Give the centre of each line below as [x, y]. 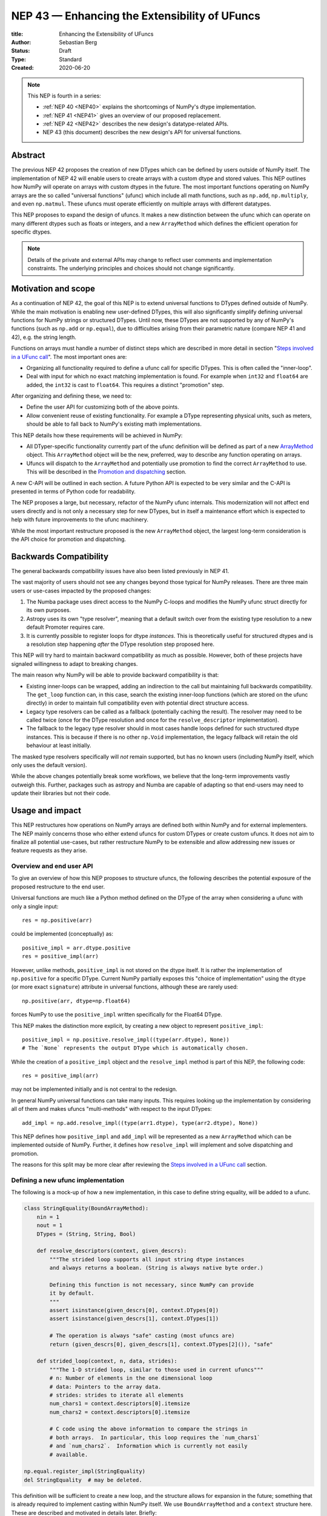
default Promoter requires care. [65, 627]
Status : [21, 51]
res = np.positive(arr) [57, 920]
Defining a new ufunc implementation [68, 1180]
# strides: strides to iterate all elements [117, 1395]
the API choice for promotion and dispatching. [69, 539]
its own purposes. [49, 610]
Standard [70, 59]
